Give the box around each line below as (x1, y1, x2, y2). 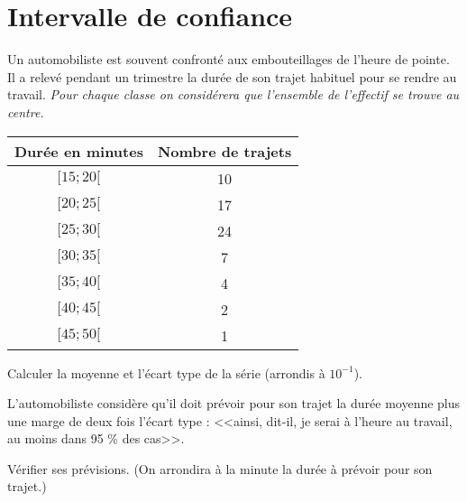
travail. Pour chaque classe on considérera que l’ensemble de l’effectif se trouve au (7, 85, 460, 104)
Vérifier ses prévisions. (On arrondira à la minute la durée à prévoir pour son (7, 459, 433, 478)
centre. (7, 102, 44, 121)
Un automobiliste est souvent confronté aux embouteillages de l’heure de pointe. (7, 50, 450, 69)
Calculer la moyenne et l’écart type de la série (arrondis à (7, 363, 325, 382)
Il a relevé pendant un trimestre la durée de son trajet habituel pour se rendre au (7, 67, 457, 86)
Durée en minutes (14, 140, 143, 162)
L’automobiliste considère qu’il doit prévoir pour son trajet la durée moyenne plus (7, 394, 461, 413)
